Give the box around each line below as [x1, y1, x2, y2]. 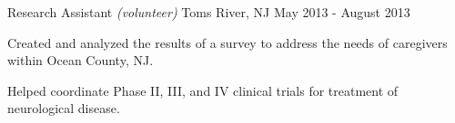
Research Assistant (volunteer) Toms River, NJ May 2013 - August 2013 [7, 3, 410, 21]
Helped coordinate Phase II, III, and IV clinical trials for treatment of [7, 80, 399, 99]
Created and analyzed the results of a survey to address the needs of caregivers [7, 33, 448, 52]
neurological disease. [7, 99, 120, 118]
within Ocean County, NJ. [7, 51, 154, 70]
